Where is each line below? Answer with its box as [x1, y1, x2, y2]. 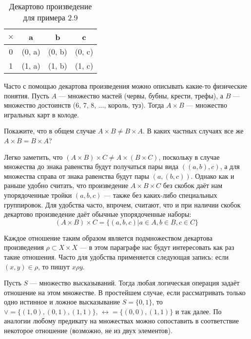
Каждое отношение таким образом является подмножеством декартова [4, 232, 212, 243]
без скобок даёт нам [163, 180, 223, 190]
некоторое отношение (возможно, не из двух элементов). [4, 325, 173, 336]
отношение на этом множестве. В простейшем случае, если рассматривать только [4, 287, 246, 297]
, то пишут [38, 261, 70, 271]
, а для [220, 161, 240, 171]
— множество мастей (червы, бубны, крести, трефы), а [58, 90, 223, 100]
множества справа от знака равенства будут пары [4, 170, 150, 181]
